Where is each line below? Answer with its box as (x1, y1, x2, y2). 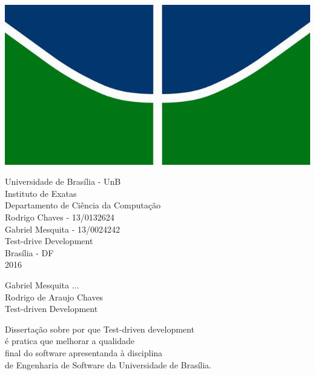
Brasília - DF (5, 246, 54, 259)
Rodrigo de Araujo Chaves (5, 290, 104, 303)
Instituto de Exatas (5, 187, 77, 199)
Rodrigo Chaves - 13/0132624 (5, 211, 114, 223)
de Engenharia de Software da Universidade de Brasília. (5, 358, 211, 371)
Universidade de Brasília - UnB (5, 175, 121, 188)
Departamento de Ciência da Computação (5, 199, 161, 211)
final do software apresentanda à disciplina (5, 346, 163, 359)
